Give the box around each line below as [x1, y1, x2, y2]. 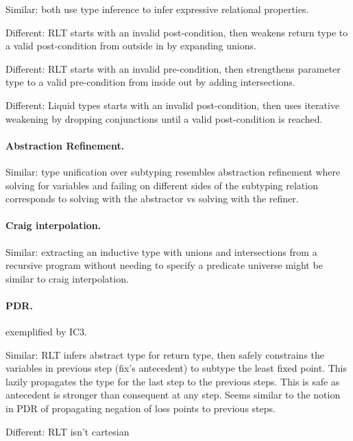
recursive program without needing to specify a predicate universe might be [5, 258, 323, 272]
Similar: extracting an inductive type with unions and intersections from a [5, 244, 317, 259]
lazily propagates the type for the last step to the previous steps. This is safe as [5, 374, 340, 388]
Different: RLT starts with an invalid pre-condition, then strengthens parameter [5, 61, 341, 75]
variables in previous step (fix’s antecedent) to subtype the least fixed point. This [5, 361, 348, 375]
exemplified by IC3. [5, 324, 87, 339]
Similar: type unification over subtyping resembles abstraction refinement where [5, 164, 341, 178]
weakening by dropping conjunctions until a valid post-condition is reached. [5, 111, 323, 126]
